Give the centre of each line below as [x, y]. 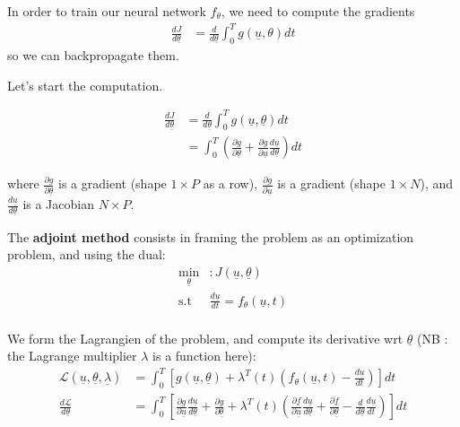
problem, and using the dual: [87, 254]
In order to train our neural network [107, 11]
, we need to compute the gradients [318, 11]
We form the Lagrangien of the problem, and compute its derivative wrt [205, 338]
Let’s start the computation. [85, 85]
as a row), [230, 183]
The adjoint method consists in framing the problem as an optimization [211, 236]
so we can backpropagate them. [93, 54]
